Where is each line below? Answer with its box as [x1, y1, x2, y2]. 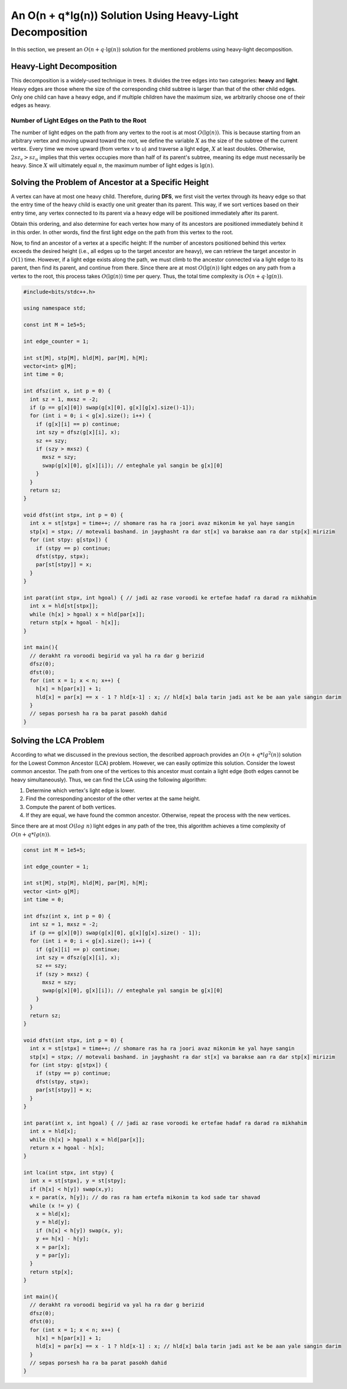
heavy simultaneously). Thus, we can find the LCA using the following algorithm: [11, 776, 207, 783]
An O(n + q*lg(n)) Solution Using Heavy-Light [11, 9, 239, 22]
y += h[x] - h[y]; [35, 1235, 89, 1242]
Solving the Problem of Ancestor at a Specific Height [11, 177, 209, 187]
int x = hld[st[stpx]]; [30, 603, 99, 609]
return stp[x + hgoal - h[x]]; [30, 619, 121, 626]
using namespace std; [23, 305, 86, 311]
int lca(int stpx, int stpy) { [23, 1169, 115, 1176]
